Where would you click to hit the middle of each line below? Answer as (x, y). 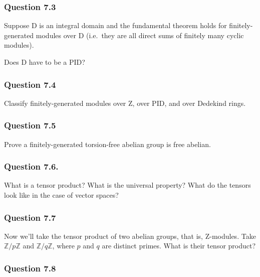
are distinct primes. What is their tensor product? (179, 246)
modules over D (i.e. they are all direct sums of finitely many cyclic (140, 35)
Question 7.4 (30, 84)
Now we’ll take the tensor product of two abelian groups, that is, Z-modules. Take (130, 236)
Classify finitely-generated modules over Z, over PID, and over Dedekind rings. (125, 103)
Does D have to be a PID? (45, 62)
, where (63, 246)
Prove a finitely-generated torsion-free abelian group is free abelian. (107, 144)
